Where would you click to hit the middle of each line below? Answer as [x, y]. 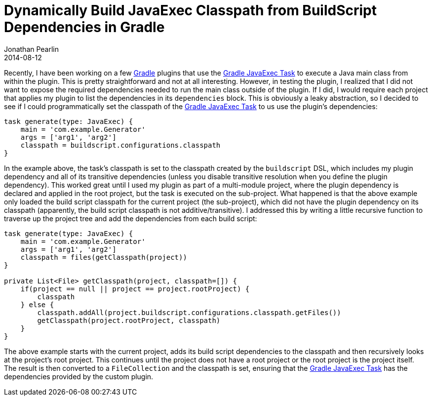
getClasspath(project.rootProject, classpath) [129, 320]
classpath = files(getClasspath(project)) [104, 257]
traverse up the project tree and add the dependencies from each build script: [131, 218]
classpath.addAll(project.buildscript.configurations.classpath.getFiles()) [189, 312]
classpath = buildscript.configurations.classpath [120, 145]
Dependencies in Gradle [84, 27]
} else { [37, 304]
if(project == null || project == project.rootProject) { [135, 289]
